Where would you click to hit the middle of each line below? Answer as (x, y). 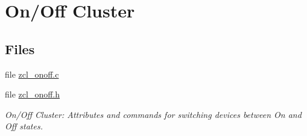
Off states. (24, 126)
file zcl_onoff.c (32, 74)
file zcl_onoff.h (33, 94)
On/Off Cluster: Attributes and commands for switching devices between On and (153, 114)
